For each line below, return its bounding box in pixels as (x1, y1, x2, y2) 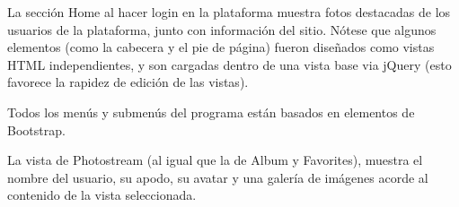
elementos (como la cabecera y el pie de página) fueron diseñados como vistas (7, 38, 435, 56)
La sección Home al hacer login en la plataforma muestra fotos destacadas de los (7, 3, 451, 21)
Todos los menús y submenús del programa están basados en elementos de (7, 102, 415, 121)
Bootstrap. (7, 120, 66, 139)
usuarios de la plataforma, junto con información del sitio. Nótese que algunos (7, 20, 437, 39)
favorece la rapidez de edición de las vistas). (7, 73, 249, 91)
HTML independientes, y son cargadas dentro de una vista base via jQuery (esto (7, 55, 452, 73)
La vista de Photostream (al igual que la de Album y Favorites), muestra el (7, 151, 423, 169)
